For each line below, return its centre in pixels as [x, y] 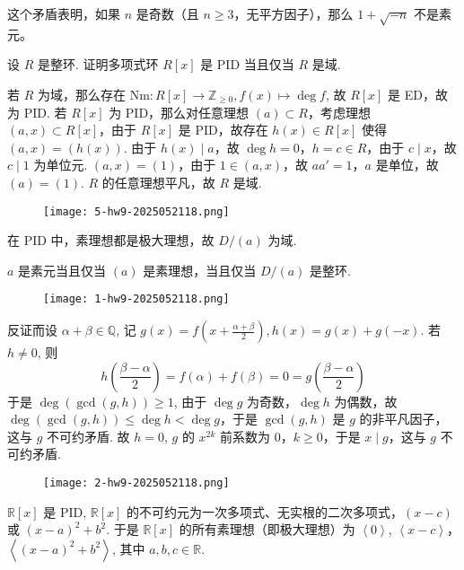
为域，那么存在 [81, 94]
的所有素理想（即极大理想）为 [267, 529]
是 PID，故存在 [223, 130]
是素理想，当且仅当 [200, 270]
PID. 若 [45, 112]
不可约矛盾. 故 [88, 436]
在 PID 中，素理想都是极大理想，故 [111, 240]
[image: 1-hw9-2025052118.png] [136, 299]
